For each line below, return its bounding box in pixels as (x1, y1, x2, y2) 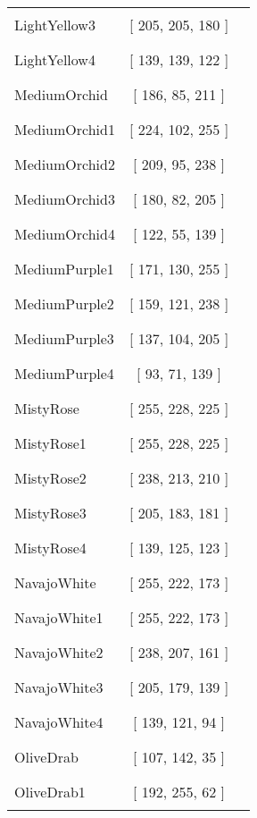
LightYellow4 (14, 49, 95, 70)
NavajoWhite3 (14, 677, 104, 697)
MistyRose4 (14, 537, 87, 558)
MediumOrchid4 (14, 223, 115, 244)
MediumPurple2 (14, 293, 114, 314)
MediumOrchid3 (14, 189, 115, 209)
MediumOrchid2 (14, 154, 115, 174)
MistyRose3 (14, 502, 87, 523)
